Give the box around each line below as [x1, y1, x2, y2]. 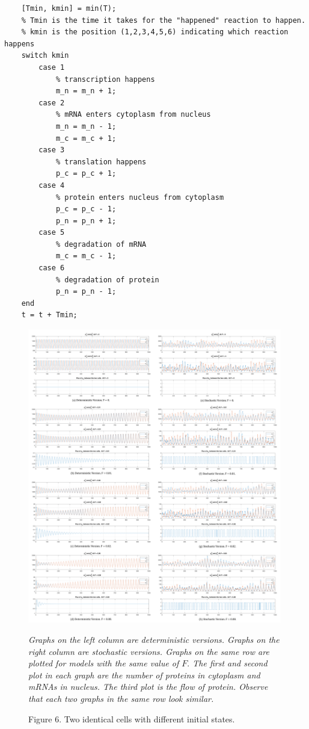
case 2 [38, 98, 65, 107]
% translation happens [55, 157, 147, 166]
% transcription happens [55, 75, 155, 84]
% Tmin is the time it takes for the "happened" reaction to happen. [21, 16, 306, 25]
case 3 [38, 146, 65, 155]
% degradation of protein [55, 275, 159, 284]
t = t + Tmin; [21, 311, 78, 320]
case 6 [38, 264, 65, 273]
